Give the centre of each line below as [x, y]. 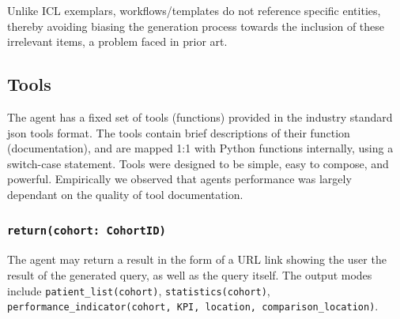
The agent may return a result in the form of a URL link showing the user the [197, 259]
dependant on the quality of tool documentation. [125, 194]
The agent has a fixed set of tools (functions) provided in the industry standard [200, 116]
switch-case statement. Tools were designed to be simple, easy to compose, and [198, 163]
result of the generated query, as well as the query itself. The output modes [190, 274]
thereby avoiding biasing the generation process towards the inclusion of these [196, 26]
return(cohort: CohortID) [87, 231]
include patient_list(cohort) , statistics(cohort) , [139, 290]
